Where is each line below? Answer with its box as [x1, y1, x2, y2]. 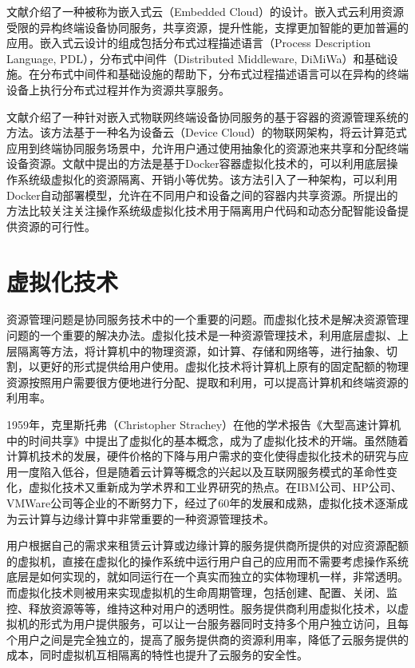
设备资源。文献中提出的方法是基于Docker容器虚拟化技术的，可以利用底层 [6, 155, 387, 172]
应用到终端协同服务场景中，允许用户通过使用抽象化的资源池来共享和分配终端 [6, 139, 409, 156]
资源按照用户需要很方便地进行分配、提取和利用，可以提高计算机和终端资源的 [6, 373, 409, 390]
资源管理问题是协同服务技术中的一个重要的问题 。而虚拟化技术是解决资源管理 [6, 311, 409, 328]
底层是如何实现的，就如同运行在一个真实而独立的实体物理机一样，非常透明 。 [6, 568, 409, 585]
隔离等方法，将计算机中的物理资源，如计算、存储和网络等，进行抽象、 [17, 342, 386, 359]
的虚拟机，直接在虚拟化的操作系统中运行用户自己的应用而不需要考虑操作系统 [6, 552, 409, 569]
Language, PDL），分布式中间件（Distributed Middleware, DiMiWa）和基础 [6, 50, 387, 66]
